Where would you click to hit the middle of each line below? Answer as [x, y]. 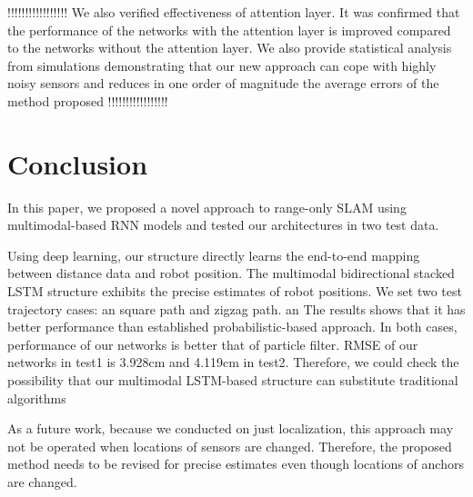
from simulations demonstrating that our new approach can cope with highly [222, 65]
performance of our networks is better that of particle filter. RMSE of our [213, 344]
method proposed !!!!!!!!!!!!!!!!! [88, 100]
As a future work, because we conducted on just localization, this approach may [231, 428]
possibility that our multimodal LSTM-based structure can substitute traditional [233, 380]
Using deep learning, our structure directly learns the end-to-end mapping [214, 255]
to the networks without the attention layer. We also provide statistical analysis [230, 48]
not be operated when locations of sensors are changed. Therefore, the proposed [230, 446]
